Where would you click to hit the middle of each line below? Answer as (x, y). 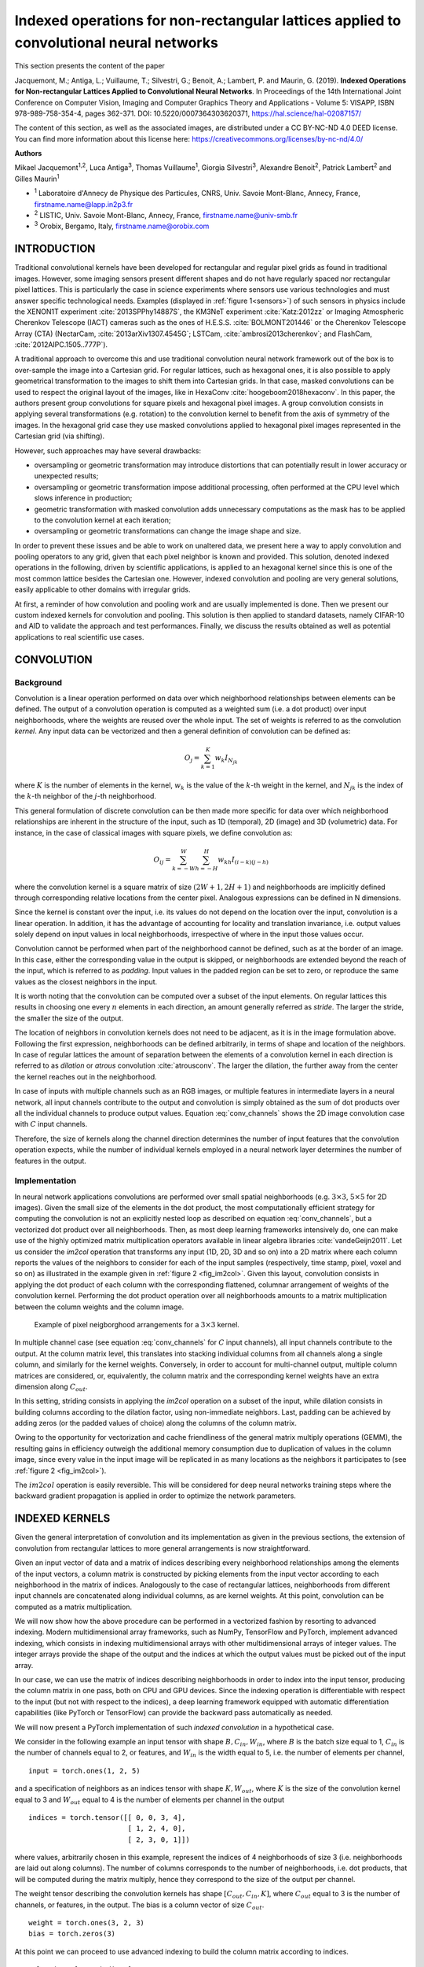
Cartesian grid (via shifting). (60, 436)
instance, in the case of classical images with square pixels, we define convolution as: (154, 832)
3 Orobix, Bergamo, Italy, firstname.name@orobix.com (122, 226)
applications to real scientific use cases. (79, 637)
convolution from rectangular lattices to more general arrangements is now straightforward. (162, 1548)
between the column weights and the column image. (99, 1307)
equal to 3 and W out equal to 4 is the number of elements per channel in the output (150, 1800)
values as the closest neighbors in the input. (86, 982)
